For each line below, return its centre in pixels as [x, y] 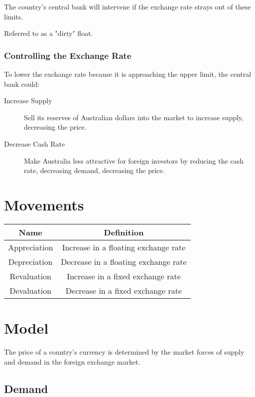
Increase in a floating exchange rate [124, 247]
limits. [14, 16]
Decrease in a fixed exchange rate [124, 290]
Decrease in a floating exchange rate [124, 261]
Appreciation [31, 247]
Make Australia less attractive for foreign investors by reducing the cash [134, 160]
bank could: [22, 84]
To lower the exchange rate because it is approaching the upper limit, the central [128, 74]
